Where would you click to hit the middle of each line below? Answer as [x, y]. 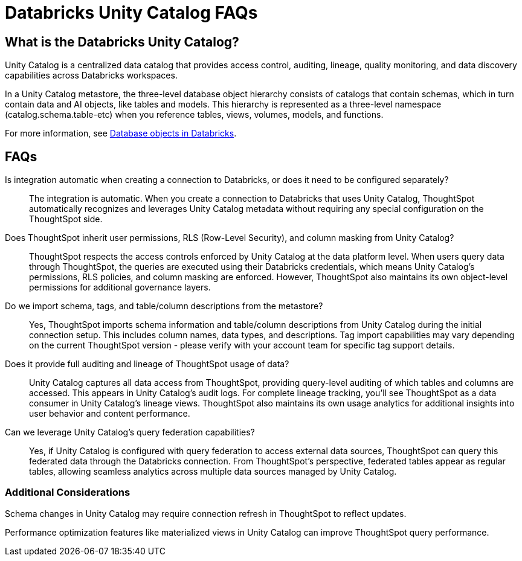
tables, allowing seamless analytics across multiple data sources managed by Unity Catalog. [213, 472]
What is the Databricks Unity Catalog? [122, 42]
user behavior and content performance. [110, 414]
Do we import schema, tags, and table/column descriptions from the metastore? [164, 306]
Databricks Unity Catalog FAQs [131, 13]
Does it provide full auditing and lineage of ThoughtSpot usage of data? [147, 364]
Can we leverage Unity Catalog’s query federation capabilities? [130, 432]
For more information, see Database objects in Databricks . [121, 133]
